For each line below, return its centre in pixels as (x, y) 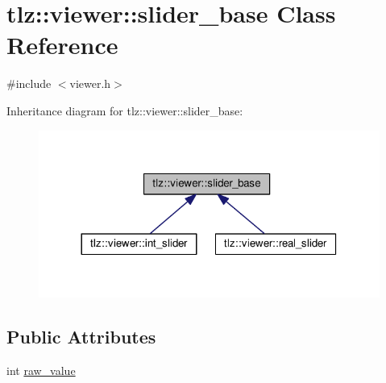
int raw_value (41, 371)
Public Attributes (81, 337)
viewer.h (90, 83)
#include (29, 83)
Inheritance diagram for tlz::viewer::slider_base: (125, 110)
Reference (62, 45)
